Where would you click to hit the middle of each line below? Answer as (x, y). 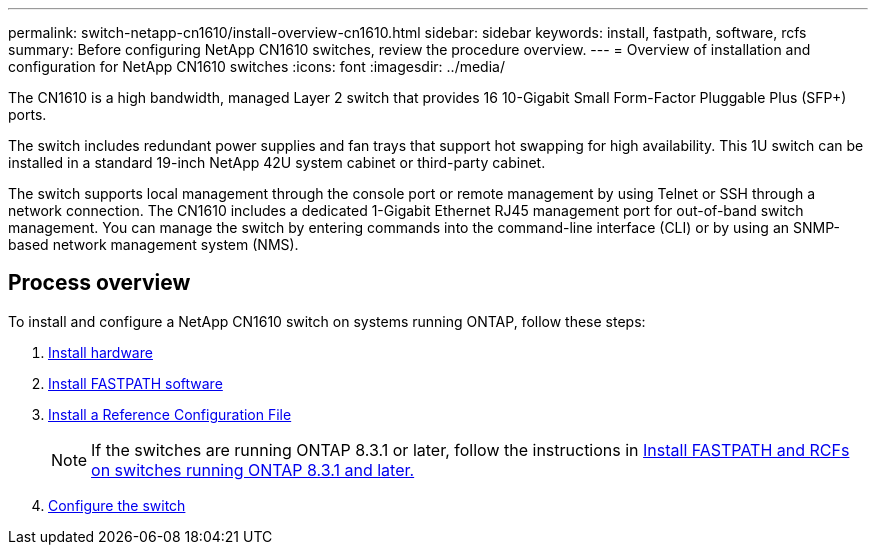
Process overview (99, 283)
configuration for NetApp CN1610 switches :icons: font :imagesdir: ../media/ (256, 66)
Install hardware (100, 352)
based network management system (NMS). (153, 244)
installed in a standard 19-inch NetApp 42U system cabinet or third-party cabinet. (277, 162)
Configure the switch (117, 505)
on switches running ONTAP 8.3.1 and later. (253, 469)
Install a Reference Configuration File (170, 414)
